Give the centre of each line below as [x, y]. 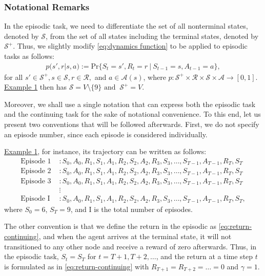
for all [14, 77]
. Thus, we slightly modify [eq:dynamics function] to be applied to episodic [130, 46]
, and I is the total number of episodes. [132, 209]
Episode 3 [36, 181]
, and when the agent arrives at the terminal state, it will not [135, 236]
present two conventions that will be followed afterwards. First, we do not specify [132, 124]
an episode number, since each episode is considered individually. [106, 134]
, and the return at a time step [205, 256]
